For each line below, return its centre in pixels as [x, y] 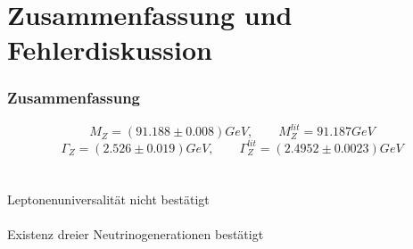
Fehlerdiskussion [110, 50]
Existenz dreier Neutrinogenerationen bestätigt [136, 234]
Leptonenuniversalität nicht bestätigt [108, 199]
